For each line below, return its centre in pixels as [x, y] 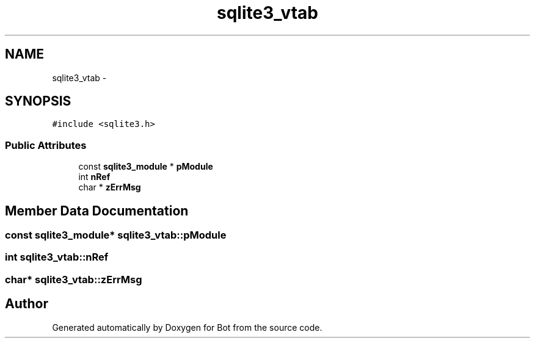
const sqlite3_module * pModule [146, 167]
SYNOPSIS [38, 101]
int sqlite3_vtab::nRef [57, 257]
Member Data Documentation [97, 211]
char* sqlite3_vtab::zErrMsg [74, 279]
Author [27, 304]
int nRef [94, 177]
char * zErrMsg [110, 187]
